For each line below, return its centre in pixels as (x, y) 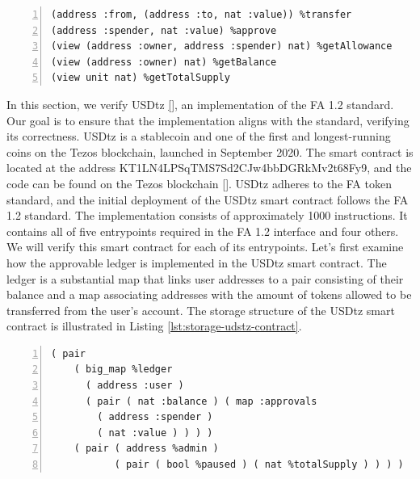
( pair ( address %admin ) (146, 449)
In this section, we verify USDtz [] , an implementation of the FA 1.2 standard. (200, 104)
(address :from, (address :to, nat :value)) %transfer (202, 15)
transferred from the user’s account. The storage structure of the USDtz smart (201, 310)
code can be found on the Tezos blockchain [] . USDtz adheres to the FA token (199, 183)
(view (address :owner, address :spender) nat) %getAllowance (222, 46)
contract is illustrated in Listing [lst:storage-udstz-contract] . (154, 326)
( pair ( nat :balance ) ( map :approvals (201, 401)
